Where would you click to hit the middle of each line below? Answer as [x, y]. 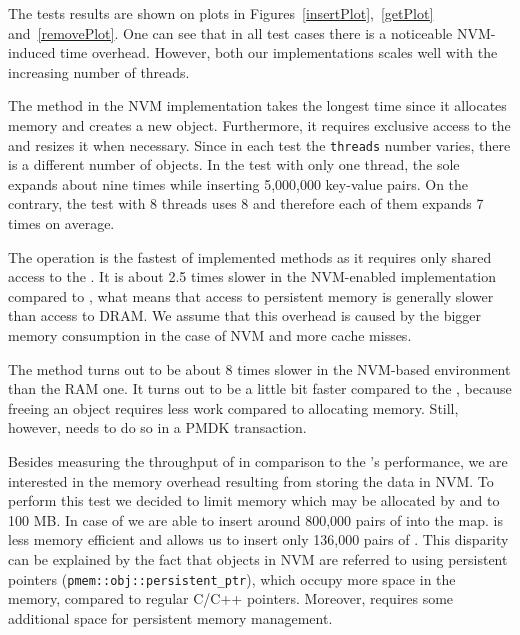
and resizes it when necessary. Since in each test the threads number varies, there [259, 144]
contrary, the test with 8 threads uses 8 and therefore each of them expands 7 [246, 203]
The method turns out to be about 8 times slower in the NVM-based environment [259, 368]
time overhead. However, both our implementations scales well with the [279, 52]
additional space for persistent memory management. [170, 617]
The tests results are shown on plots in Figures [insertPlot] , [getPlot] [221, 13]
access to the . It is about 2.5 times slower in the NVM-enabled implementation [252, 276]
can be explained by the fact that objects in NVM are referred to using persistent [258, 558]
